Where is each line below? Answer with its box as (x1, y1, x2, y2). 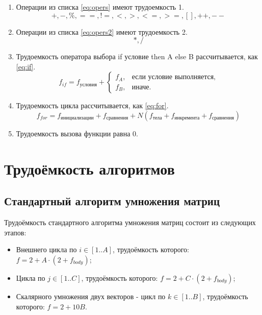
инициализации (61, 115, 94, 121)
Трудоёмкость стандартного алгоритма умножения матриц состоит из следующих (4, 217, 256, 228)
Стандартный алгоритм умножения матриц (4, 193, 220, 209)
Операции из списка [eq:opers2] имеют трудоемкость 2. (16, 26, 188, 37)
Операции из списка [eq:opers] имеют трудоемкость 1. (16, 2, 184, 12)
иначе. (132, 83, 151, 91)
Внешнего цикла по (16, 244, 77, 255)
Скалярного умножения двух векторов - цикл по (16, 290, 166, 301)
